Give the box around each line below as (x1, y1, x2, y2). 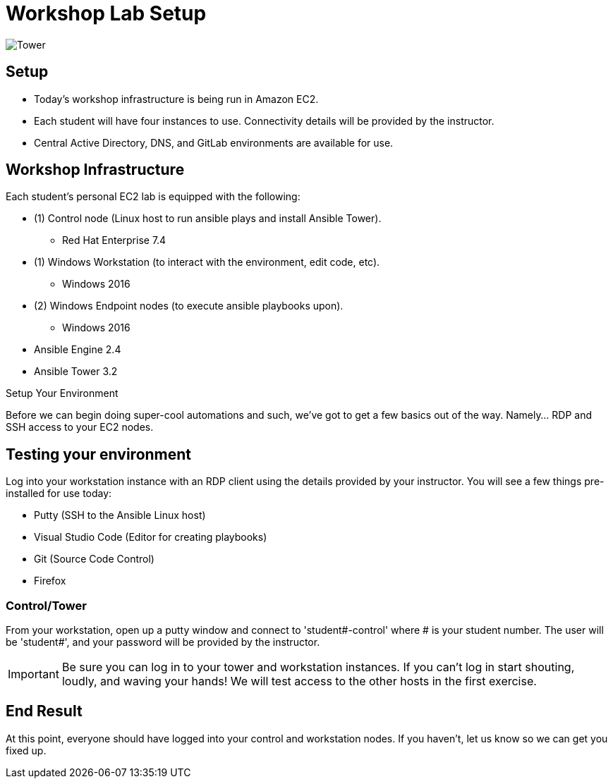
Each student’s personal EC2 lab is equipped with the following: (6, 190, 301, 203)
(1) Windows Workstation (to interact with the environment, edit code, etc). (34, 256, 380, 269)
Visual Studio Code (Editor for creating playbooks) (34, 531, 267, 544)
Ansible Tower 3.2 (34, 365, 118, 378)
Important (8, 667, 59, 682)
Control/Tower (6, 598, 87, 613)
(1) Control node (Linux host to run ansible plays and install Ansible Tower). (34, 212, 382, 225)
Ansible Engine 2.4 (34, 343, 121, 356)
